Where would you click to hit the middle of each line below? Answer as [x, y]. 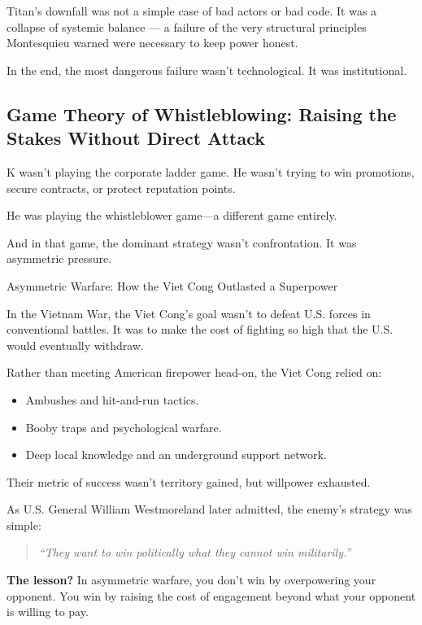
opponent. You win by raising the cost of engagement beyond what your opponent [211, 595]
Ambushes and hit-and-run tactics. [112, 399]
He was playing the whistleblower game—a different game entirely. [172, 215]
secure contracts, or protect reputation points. [121, 188]
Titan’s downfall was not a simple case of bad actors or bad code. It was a [192, 11]
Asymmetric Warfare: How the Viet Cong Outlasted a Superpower [172, 285]
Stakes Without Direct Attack [136, 138]
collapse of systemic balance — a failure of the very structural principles [187, 26]
